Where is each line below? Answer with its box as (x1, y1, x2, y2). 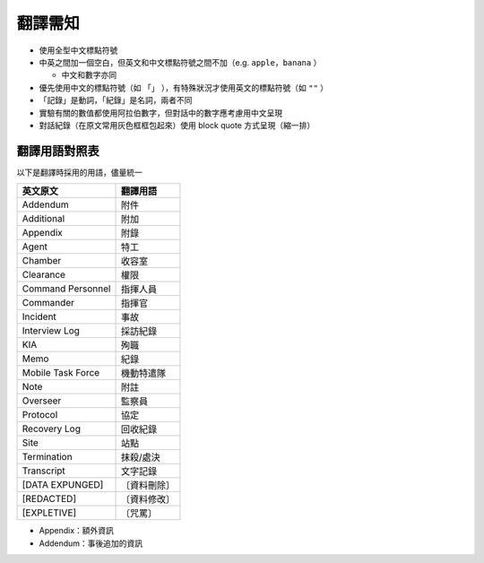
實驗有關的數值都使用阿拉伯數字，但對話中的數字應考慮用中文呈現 (39, 108, 282, 118)
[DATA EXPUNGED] (22, 479, 104, 491)
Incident (22, 310, 57, 323)
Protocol (22, 409, 58, 421)
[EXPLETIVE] (22, 507, 77, 519)
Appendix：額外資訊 (39, 525, 114, 536)
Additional (22, 212, 65, 225)
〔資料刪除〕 (120, 480, 175, 492)
